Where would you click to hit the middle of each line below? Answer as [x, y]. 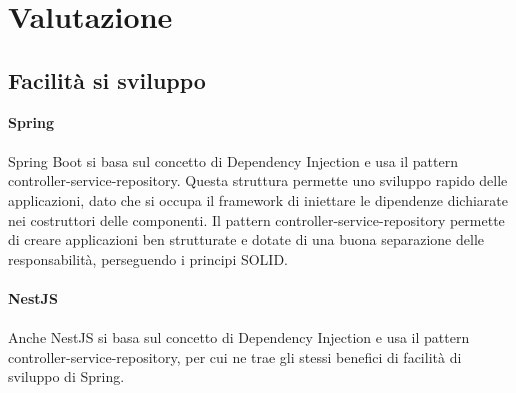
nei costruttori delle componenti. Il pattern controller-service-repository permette [256, 219]
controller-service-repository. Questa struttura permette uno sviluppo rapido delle [258, 180]
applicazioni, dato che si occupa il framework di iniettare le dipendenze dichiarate [258, 199]
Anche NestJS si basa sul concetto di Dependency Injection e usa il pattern [239, 337]
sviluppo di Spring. [66, 376]
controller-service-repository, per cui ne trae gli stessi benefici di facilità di [235, 356]
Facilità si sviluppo [107, 79]
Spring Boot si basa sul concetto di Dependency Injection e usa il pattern [233, 160]
